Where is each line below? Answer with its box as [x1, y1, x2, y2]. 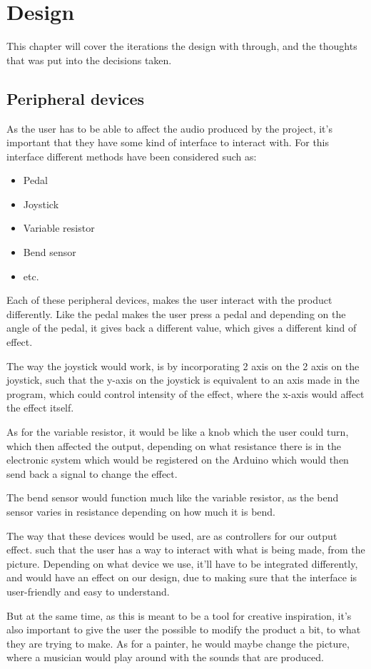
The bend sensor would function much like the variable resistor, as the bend [6, 490, 339, 505]
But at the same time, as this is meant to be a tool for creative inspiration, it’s [6, 608, 352, 623]
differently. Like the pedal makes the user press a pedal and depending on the [6, 306, 346, 321]
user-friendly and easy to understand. [6, 583, 170, 598]
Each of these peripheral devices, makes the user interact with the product [6, 292, 332, 307]
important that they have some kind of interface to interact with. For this [6, 135, 330, 150]
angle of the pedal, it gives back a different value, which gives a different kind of [6, 320, 357, 335]
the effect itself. [6, 400, 74, 415]
